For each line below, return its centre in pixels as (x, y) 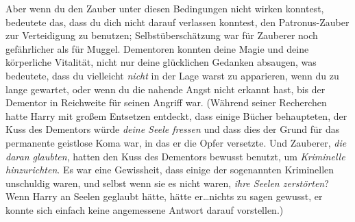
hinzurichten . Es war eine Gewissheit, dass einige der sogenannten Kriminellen (170, 170)
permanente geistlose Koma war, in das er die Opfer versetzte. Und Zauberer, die (176, 142)
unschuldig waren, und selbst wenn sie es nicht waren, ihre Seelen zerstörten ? (167, 183)
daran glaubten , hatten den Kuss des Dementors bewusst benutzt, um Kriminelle (175, 156)
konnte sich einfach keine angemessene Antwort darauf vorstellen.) (145, 209)
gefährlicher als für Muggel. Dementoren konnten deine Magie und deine (157, 48)
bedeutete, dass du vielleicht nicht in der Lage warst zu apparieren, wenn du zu (172, 75)
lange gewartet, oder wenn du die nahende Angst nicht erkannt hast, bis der (166, 89)
